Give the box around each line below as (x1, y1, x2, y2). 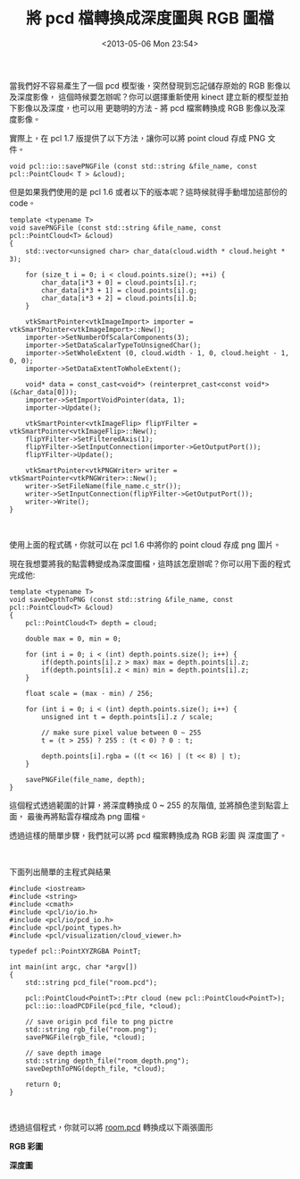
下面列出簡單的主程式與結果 (9, 866, 112, 877)
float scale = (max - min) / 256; (25, 689, 154, 698)
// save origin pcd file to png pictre (25, 1017, 174, 1026)
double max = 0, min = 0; (25, 634, 122, 643)
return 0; (25, 1080, 62, 1089)
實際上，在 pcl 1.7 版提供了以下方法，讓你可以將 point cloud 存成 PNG (9, 132, 266, 143)
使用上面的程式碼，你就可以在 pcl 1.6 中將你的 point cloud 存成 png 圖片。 (9, 539, 281, 550)
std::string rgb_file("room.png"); (25, 1025, 158, 1034)
